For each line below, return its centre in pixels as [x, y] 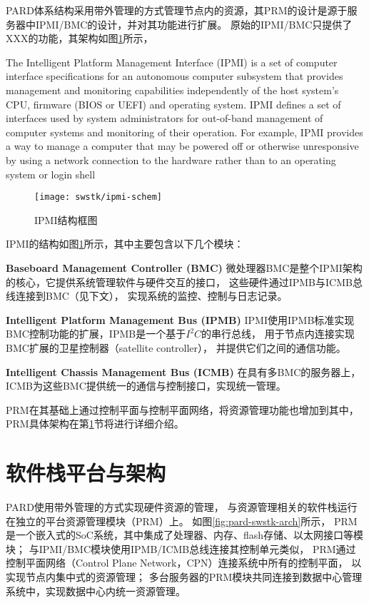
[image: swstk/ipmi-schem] [98, 197]
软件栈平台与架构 [86, 473]
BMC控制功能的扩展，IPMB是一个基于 [96, 334]
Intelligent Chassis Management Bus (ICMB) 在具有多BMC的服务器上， [183, 371]
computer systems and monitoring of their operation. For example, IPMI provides [184, 132]
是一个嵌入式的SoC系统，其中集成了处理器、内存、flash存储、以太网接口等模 [184, 535]
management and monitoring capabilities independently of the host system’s [172, 90]
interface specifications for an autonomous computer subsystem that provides [175, 76]
